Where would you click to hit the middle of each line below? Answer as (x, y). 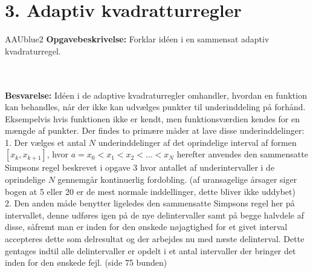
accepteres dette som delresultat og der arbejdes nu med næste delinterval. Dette (155, 239)
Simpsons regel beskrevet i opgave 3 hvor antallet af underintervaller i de (140, 167)
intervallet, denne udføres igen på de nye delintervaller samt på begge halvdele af (154, 215)
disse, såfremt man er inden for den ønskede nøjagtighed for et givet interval (146, 227)
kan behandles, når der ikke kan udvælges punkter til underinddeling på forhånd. (155, 107)
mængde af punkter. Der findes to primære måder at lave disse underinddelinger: (155, 130)
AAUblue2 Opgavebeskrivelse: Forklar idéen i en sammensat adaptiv (137, 39)
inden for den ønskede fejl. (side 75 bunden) (86, 262)
